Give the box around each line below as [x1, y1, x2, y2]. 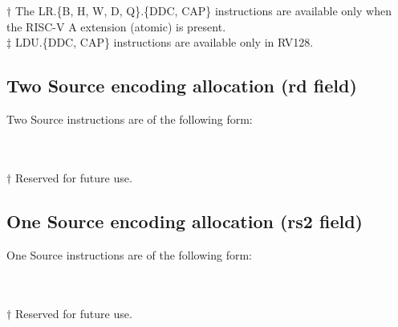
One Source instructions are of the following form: [6, 246, 252, 263]
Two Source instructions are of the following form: [6, 111, 253, 128]
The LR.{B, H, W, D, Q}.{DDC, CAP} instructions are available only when [14, 2, 392, 19]
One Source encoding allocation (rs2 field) [6, 208, 363, 233]
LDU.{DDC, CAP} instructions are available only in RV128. [14, 34, 314, 51]
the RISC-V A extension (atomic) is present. [6, 18, 226, 35]
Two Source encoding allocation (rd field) [6, 73, 357, 98]
